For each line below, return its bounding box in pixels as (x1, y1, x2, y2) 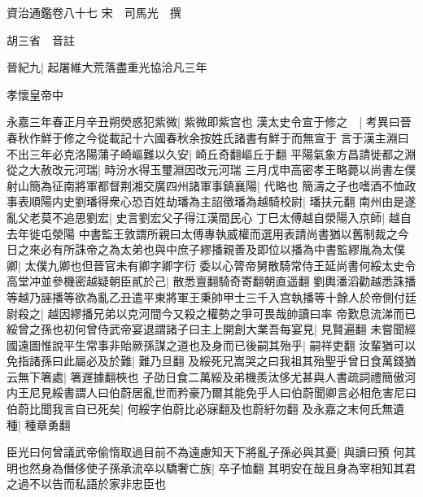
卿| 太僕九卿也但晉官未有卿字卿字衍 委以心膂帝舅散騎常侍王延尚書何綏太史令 (7, 256, 416, 273)
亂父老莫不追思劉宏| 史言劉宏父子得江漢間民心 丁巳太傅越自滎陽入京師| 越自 (7, 208, 412, 225)
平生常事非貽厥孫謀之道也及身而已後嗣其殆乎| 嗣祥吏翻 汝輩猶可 (63, 336, 405, 353)
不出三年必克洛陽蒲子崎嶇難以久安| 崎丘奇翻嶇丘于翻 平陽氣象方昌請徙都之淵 (7, 145, 416, 162)
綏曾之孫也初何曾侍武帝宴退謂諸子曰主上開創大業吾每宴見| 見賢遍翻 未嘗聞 (7, 320, 405, 338)
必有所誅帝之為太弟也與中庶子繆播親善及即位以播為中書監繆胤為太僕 (40, 241, 405, 258)
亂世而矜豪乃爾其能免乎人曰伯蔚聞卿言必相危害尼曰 (142, 384, 416, 401)
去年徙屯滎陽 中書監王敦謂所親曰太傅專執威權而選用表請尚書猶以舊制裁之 (7, 225, 398, 242)
